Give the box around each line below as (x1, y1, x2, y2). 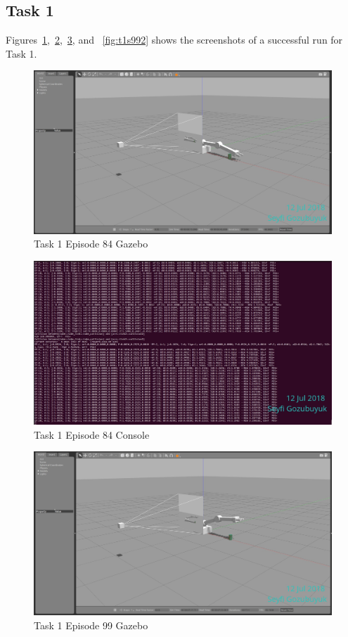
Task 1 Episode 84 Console (34, 427, 150, 442)
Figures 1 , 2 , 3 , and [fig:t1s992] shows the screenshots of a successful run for (6, 32, 343, 47)
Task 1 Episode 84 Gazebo (34, 236, 148, 251)
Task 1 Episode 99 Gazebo (34, 617, 148, 632)
